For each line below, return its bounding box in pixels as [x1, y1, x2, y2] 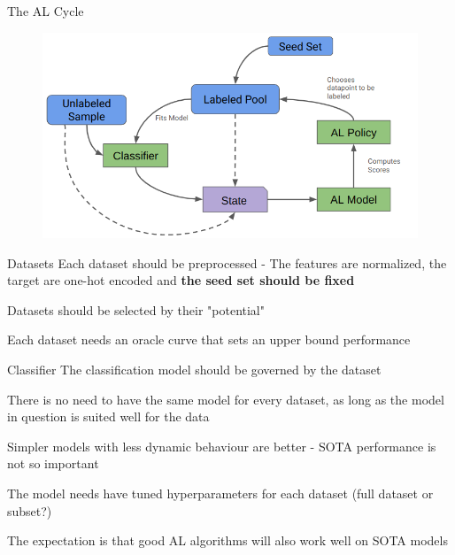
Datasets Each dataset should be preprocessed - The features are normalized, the [7, 253, 447, 272]
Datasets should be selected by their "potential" [7, 300, 266, 319]
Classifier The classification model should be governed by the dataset [7, 360, 382, 379]
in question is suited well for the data [7, 407, 210, 426]
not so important [7, 454, 99, 473]
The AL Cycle [7, 2, 84, 19]
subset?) [7, 501, 52, 520]
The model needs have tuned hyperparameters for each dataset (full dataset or [7, 484, 434, 503]
